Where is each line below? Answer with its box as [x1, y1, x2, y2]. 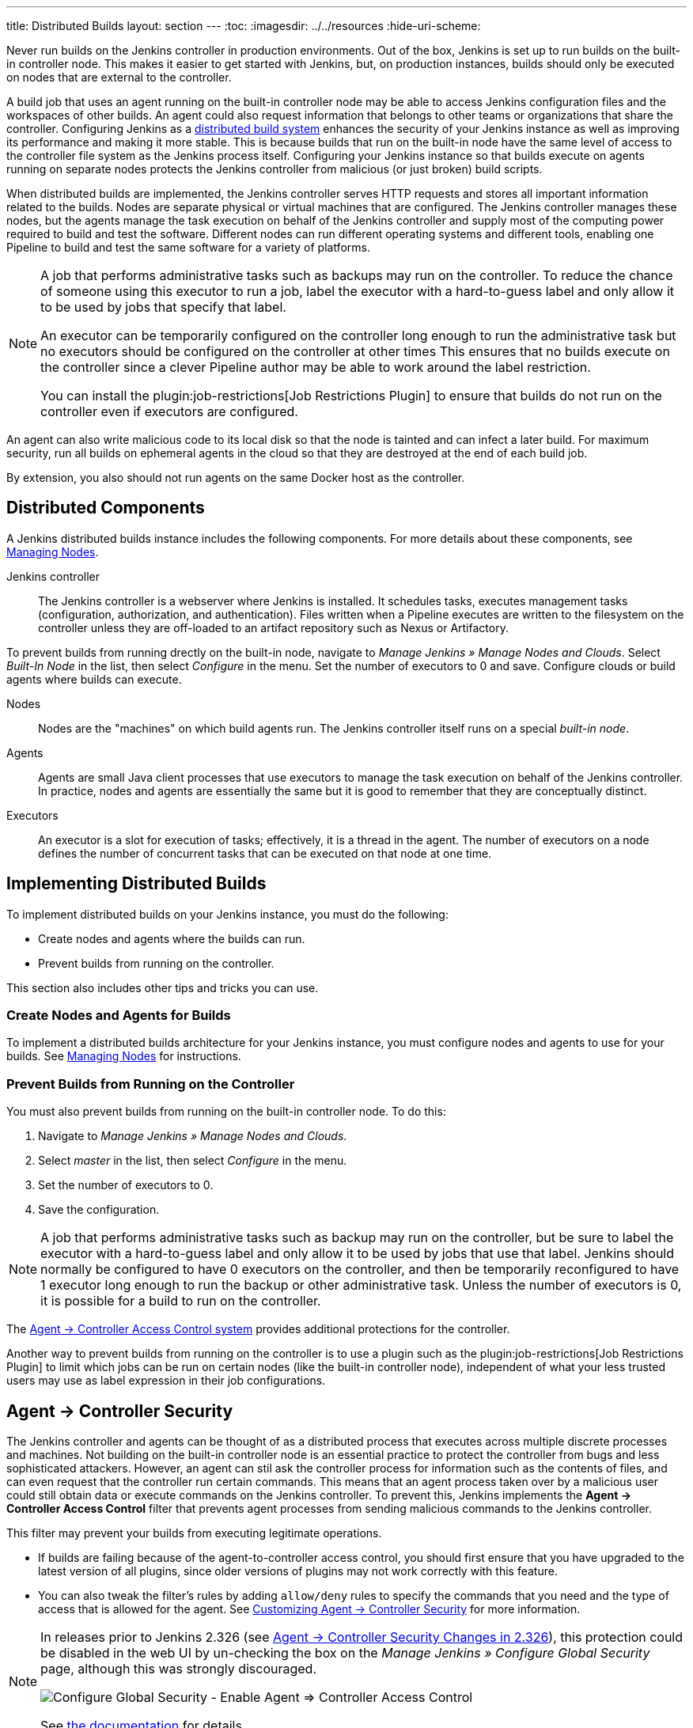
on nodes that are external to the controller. [6, 70, 232, 84]
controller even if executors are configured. [40, 404, 298, 419]
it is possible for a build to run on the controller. [40, 1293, 321, 1309]
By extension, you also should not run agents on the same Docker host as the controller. [6, 471, 465, 484]
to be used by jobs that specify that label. [40, 299, 286, 315]
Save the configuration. [38, 1203, 160, 1217]
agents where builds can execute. [6, 672, 182, 686]
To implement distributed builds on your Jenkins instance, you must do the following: [6, 907, 449, 921]
